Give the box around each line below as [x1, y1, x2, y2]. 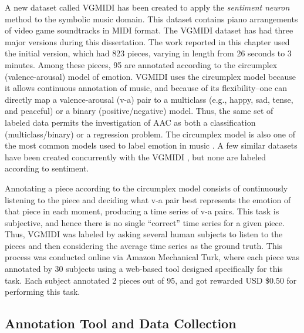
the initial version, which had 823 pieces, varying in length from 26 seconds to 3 [5, 47, 292, 59]
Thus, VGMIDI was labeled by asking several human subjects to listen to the [5, 228, 283, 240]
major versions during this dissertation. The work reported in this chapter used [5, 35, 290, 48]
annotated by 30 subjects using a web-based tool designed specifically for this [5, 263, 283, 275]
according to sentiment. [5, 162, 89, 174]
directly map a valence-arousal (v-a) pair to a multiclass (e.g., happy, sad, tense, [5, 93, 293, 105]
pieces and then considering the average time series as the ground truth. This [5, 239, 283, 251]
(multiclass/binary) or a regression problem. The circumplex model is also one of [5, 127, 295, 140]
